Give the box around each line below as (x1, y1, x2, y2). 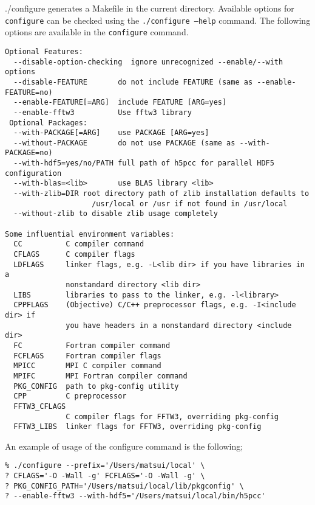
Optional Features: (5, 47, 83, 56)
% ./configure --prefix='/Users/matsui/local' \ (5, 461, 205, 470)
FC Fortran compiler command (13, 341, 171, 350)
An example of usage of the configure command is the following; (5, 439, 243, 452)
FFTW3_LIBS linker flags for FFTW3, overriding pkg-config (13, 422, 262, 431)
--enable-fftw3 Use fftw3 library (13, 108, 192, 117)
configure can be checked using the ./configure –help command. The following (5, 13, 311, 26)
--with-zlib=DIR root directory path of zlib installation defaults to (13, 189, 310, 198)
